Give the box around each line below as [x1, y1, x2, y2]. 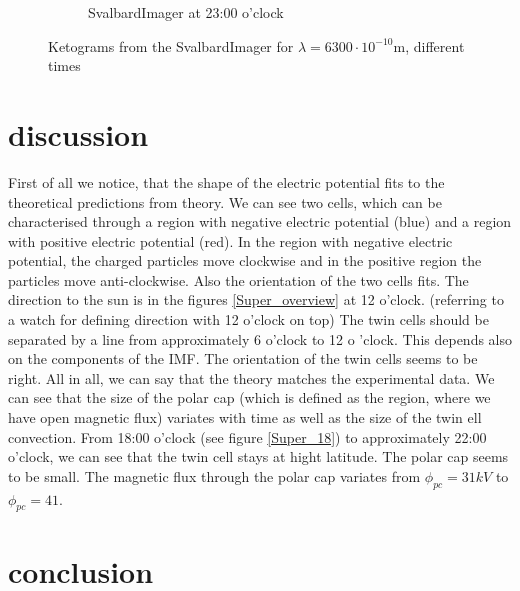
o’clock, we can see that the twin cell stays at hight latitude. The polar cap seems [8, 446, 509, 467]
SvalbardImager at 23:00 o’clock [88, 2, 284, 22]
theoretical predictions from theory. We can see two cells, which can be [8, 191, 442, 212]
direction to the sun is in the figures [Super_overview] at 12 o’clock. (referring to [8, 289, 504, 310]
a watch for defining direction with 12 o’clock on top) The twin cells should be [8, 309, 489, 330]
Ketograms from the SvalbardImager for [48, 35, 294, 56]
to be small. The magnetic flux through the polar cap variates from [8, 465, 421, 486]
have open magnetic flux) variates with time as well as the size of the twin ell [8, 407, 482, 428]
